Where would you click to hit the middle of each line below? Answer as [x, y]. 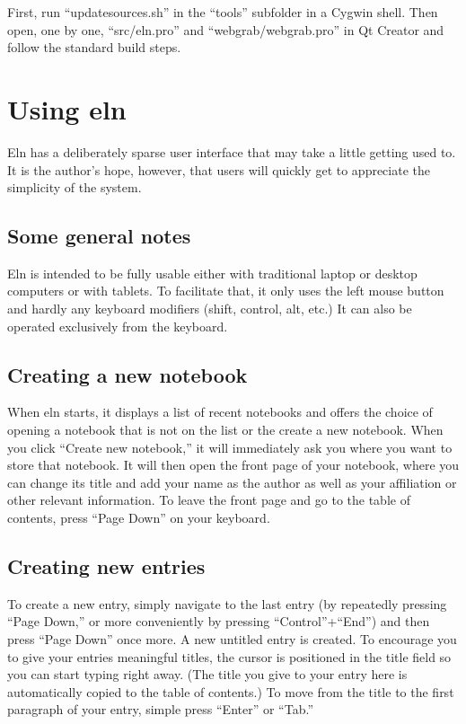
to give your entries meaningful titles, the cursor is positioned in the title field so [229, 656]
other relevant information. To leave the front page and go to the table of [209, 500]
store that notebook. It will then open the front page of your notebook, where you [233, 465]
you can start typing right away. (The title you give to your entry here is [207, 674]
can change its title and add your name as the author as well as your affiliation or [232, 482]
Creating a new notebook [127, 374]
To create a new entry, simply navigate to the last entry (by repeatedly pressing [227, 603]
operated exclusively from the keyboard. [118, 326]
